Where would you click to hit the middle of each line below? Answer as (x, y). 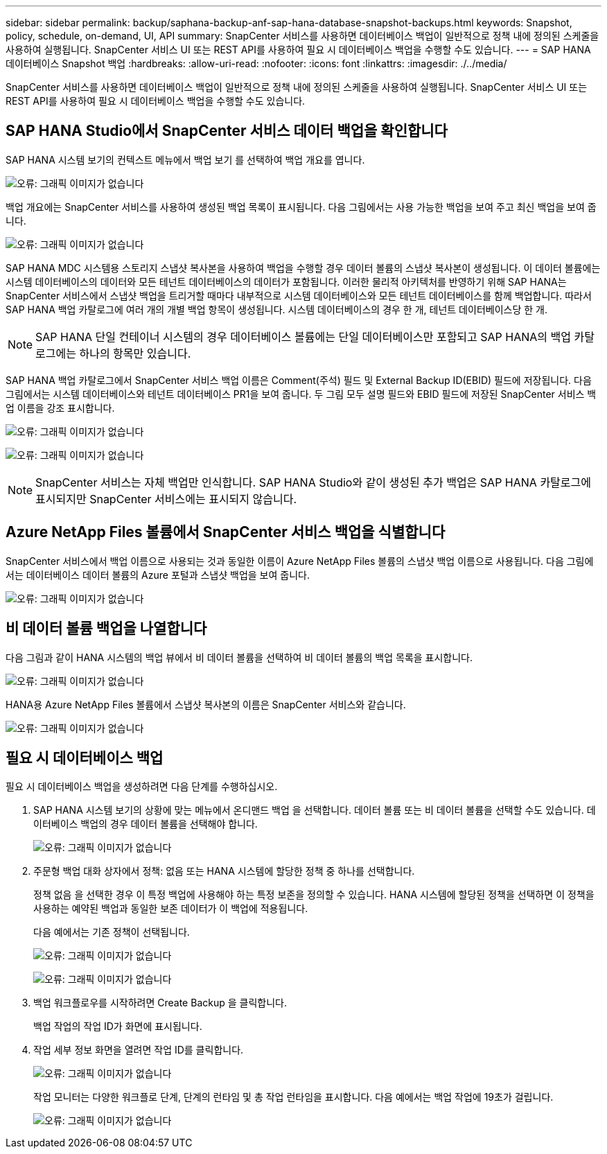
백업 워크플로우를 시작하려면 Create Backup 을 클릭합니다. (160, 1003)
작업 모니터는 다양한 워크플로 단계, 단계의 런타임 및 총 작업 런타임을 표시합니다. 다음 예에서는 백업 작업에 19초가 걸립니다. (293, 1097)
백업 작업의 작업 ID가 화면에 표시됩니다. (118, 1026)
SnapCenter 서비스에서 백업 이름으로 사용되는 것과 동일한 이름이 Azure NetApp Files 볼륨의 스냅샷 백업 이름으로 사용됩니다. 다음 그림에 (300, 561)
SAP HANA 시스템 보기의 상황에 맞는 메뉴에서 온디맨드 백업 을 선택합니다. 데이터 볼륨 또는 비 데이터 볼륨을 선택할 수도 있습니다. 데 (315, 810)
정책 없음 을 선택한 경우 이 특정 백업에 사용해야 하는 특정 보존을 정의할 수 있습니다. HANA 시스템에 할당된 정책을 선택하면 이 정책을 (314, 895)
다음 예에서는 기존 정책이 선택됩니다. (112, 932)
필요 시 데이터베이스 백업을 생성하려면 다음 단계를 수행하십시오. (142, 787)
